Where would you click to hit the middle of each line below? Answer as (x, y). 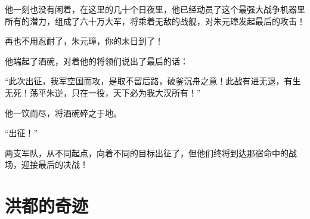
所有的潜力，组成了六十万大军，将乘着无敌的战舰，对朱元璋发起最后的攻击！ (155, 21)
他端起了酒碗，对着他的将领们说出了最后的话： (97, 61)
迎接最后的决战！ (55, 164)
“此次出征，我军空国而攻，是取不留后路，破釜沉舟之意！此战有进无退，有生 (153, 81)
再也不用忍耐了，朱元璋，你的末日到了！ (84, 41)
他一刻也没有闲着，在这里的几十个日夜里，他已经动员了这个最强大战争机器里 (155, 9)
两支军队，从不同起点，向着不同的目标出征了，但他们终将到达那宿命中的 (147, 152)
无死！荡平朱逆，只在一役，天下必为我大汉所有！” (103, 92)
